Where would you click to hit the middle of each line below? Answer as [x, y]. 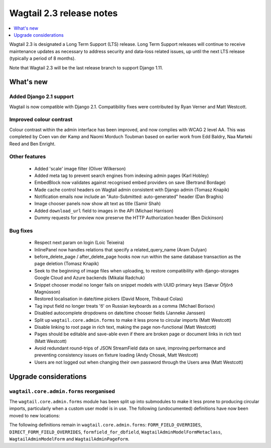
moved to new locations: [35, 415]
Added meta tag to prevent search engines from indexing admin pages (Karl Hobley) [122, 175]
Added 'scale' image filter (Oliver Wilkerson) [80, 168]
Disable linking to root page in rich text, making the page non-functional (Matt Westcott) [125, 327]
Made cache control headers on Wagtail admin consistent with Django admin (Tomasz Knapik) [132, 190]
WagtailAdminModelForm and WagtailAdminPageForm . [70, 439]
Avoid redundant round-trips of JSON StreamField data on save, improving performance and [130, 348]
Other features [28, 157]
